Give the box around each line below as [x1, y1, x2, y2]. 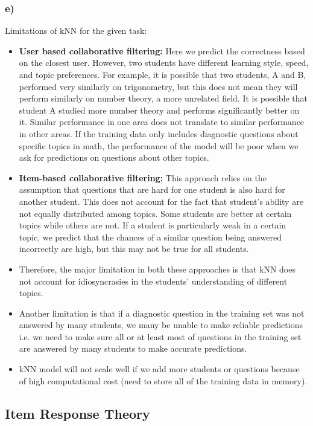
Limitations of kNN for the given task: [5, 24, 147, 37]
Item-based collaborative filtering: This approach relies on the [19, 171, 267, 184]
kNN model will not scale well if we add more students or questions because [19, 363, 300, 375]
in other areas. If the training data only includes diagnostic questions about [19, 127, 299, 140]
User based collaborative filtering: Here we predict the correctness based [19, 44, 305, 57]
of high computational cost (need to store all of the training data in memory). [19, 374, 308, 387]
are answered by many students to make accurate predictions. [19, 342, 247, 355]
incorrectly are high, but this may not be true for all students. [19, 242, 249, 255]
